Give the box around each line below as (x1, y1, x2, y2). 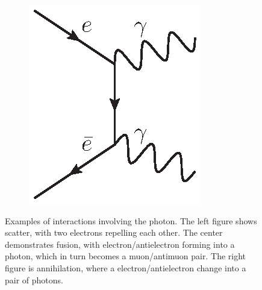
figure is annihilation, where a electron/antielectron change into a (5, 261, 246, 274)
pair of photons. (5, 273, 63, 286)
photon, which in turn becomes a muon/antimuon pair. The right (5, 250, 246, 262)
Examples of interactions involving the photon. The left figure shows (5, 214, 257, 227)
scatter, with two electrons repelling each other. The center (5, 226, 223, 239)
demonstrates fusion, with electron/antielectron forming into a (5, 238, 235, 250)
